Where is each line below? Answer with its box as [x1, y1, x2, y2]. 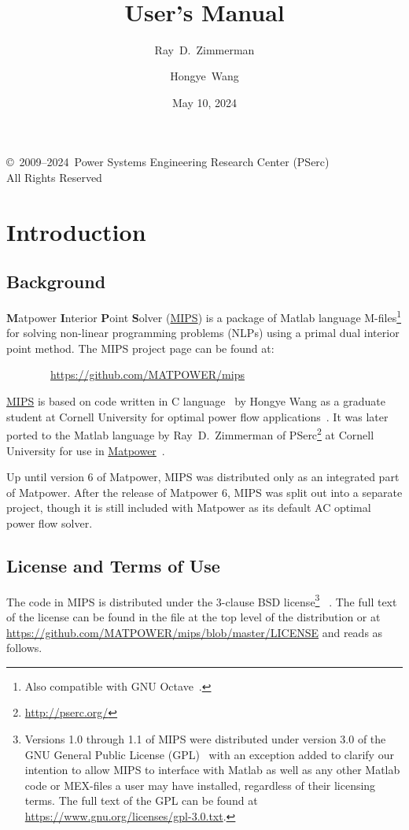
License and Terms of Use [6, 553, 220, 577]
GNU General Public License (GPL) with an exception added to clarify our [24, 746, 394, 762]
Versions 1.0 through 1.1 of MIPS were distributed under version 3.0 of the [24, 730, 386, 747]
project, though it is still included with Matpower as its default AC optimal [6, 499, 371, 516]
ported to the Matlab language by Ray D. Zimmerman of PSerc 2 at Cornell [6, 424, 374, 443]
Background [6, 269, 106, 294]
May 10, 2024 [171, 94, 238, 110]
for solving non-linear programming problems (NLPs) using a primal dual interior [6, 324, 400, 341]
